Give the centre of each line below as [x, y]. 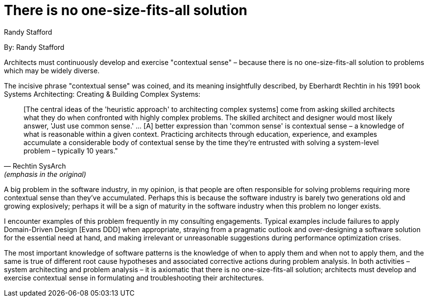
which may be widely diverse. [52, 70]
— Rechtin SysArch [35, 166]
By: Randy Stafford [34, 47]
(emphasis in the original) [45, 174]
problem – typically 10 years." [71, 150]
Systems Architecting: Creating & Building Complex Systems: [102, 94]
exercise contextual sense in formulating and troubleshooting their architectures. [134, 278]
